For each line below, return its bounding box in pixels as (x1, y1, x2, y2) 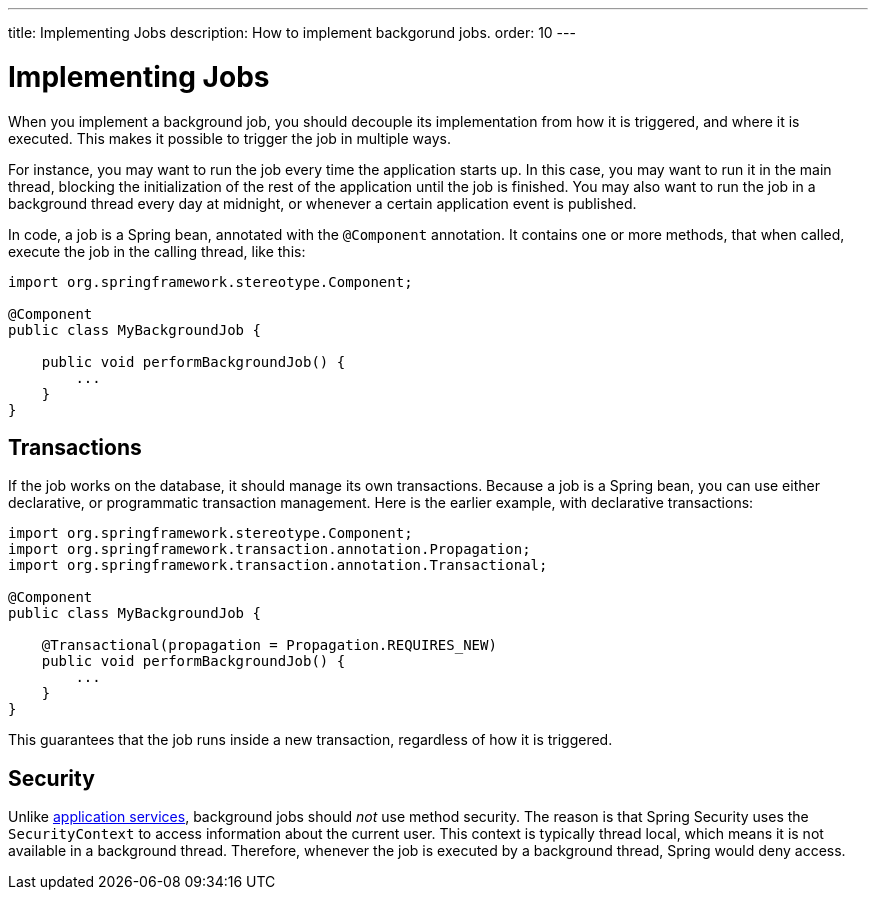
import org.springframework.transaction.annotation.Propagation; (8, 541, 531, 558)
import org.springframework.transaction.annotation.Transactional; (8, 557, 548, 574)
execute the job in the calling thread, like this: (8, 242, 306, 260)
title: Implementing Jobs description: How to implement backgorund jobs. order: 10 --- (8, 24, 576, 41)
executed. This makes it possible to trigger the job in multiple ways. (8, 129, 452, 147)
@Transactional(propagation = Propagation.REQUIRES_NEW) (41, 637, 497, 654)
